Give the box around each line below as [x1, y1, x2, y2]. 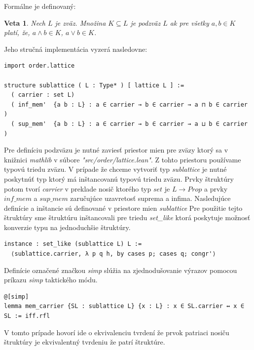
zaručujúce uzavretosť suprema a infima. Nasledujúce [70, 193, 231, 203]
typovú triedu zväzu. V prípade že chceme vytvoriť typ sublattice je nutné [4, 164, 227, 174]
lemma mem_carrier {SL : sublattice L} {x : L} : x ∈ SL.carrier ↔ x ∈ [4, 303, 244, 310]
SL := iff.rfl [4, 312, 50, 320]
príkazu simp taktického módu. [4, 274, 98, 285]
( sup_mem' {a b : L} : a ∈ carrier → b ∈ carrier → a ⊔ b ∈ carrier [11, 120, 248, 127]
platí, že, [4, 27, 30, 38]
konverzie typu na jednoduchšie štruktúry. [4, 222, 131, 232]
